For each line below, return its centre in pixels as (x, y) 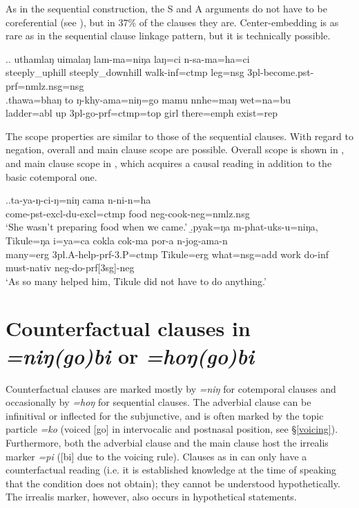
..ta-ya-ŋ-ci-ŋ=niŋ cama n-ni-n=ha (78, 200)
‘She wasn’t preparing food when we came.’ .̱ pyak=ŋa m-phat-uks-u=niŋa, (162, 227)
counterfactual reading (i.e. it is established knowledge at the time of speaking (171, 470)
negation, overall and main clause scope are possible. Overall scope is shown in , (175, 149)
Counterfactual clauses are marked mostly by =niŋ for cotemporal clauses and (171, 388)
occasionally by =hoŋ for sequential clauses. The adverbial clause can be (158, 402)
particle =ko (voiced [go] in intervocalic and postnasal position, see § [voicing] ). (172, 429)
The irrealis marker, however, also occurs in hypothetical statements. (151, 497)
